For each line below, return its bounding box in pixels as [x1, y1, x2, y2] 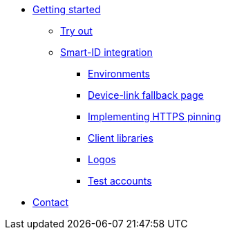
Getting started [32, 3, 101, 15]
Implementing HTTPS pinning [88, 111, 221, 122]
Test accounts [88, 175, 152, 187]
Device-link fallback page [88, 89, 204, 101]
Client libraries [88, 132, 153, 144]
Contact [32, 196, 68, 208]
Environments [88, 68, 150, 79]
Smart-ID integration [60, 46, 153, 58]
